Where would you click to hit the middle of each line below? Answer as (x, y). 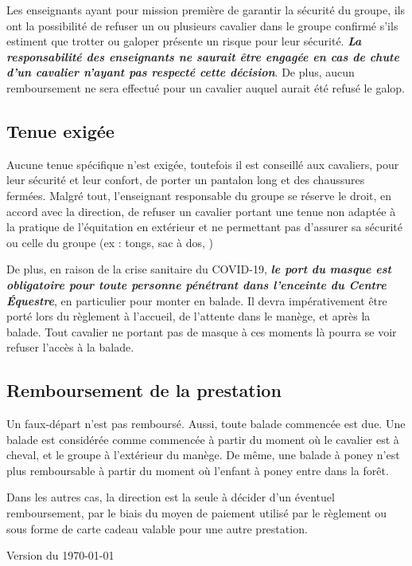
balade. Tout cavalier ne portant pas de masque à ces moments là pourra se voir (202, 331)
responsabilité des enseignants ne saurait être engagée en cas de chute (203, 56)
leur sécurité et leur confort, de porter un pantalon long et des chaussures (186, 180)
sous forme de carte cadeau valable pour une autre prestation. (157, 528)
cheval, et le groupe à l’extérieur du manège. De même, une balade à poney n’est (203, 455)
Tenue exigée (60, 130)
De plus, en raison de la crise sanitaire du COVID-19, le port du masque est (199, 269)
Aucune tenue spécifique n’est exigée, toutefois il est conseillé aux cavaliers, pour (203, 164)
